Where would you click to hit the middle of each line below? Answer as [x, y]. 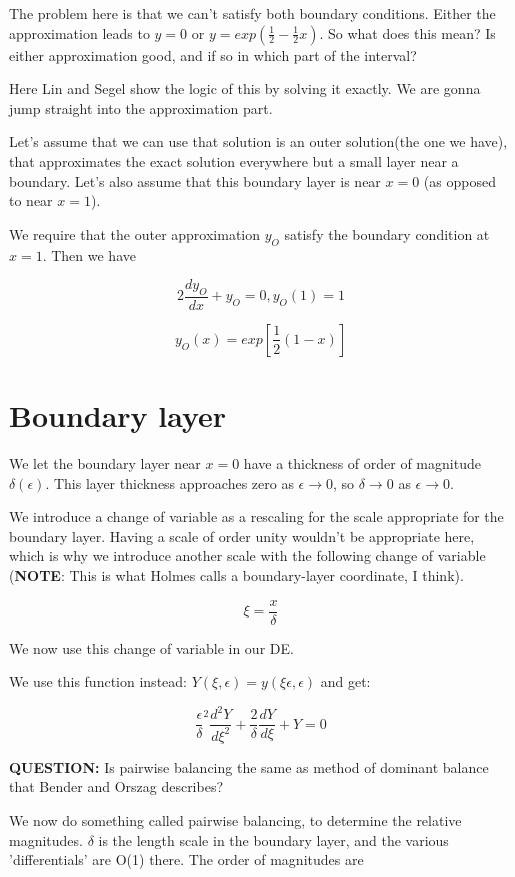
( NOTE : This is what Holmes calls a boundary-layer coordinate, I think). [236, 575]
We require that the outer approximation [135, 233]
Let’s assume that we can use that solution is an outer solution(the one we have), [258, 141]
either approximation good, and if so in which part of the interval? [213, 54]
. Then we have [89, 254]
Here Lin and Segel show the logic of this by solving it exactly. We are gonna [245, 88]
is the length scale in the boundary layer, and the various [273, 839]
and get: [345, 681]
